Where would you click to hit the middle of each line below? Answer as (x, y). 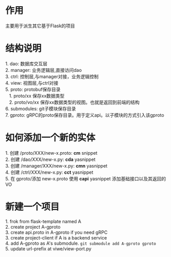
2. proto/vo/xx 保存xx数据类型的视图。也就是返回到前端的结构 (74, 102)
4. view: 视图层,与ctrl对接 (32, 83)
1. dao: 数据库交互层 (26, 63)
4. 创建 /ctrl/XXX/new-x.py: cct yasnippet (49, 172)
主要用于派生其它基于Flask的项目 (40, 26)
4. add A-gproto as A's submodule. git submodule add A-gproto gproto (81, 243)
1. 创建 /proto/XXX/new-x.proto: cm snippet (51, 153)
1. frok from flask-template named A (43, 221)
